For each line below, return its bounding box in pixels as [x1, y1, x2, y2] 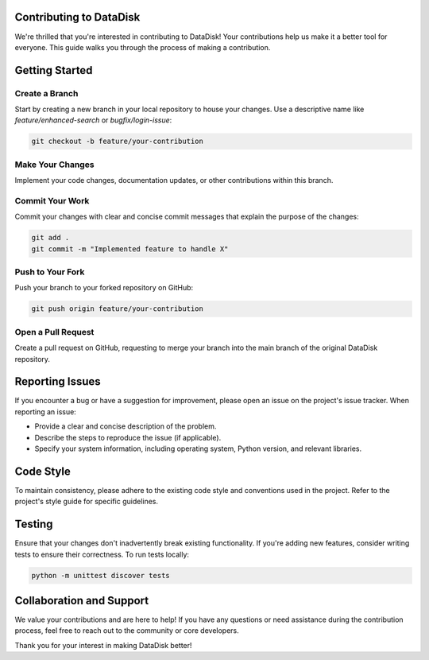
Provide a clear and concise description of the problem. [34, 421, 217, 431]
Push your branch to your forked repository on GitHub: [14, 283, 194, 293]
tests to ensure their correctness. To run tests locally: [14, 549, 190, 559]
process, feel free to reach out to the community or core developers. [14, 626, 240, 635]
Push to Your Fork [14, 266, 85, 278]
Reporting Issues [14, 375, 101, 389]
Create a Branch [14, 87, 79, 99]
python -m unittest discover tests [31, 571, 170, 580]
